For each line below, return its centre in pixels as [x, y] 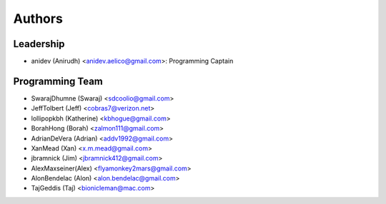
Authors [38, 19]
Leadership [39, 44]
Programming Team [58, 81]
